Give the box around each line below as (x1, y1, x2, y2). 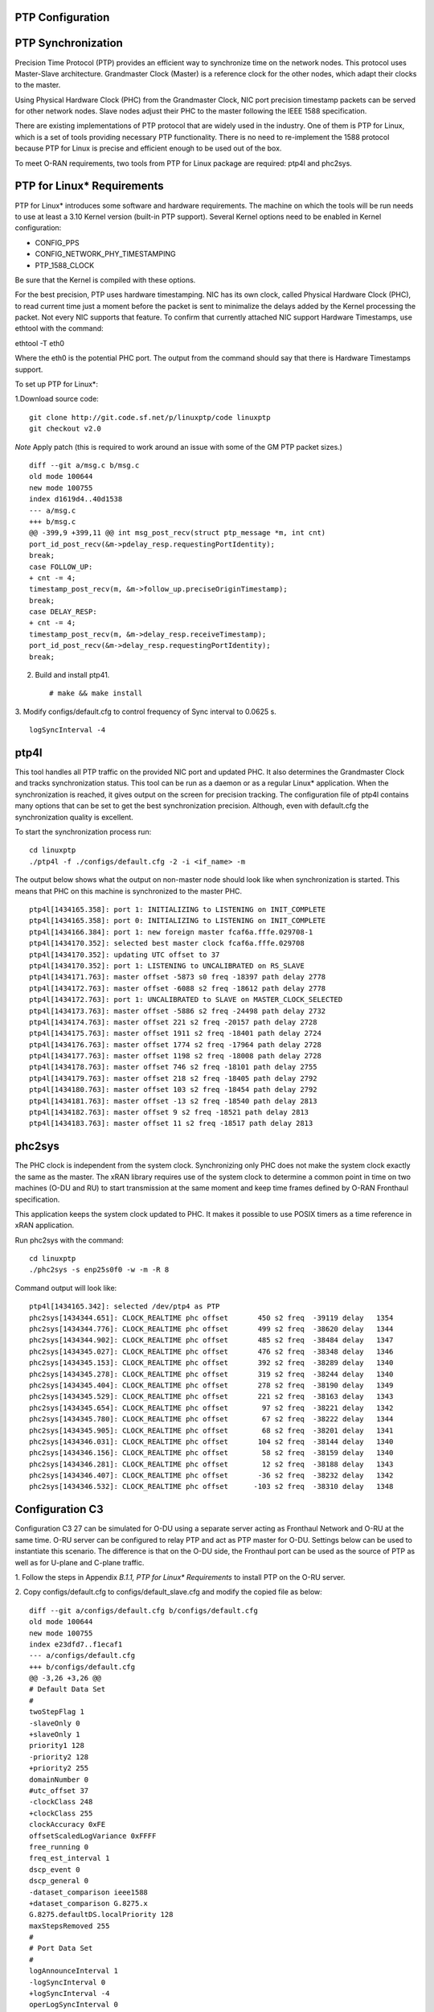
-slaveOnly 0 (29, 1718, 80, 1728)
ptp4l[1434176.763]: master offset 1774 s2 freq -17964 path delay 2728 (29, 1040, 321, 1049)
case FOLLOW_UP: (29, 562, 93, 571)
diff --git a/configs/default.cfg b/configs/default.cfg (29, 1606, 259, 1615)
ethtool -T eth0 (14, 338, 64, 348)
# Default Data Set (29, 1684, 106, 1694)
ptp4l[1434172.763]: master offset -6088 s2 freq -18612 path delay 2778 (29, 983, 326, 993)
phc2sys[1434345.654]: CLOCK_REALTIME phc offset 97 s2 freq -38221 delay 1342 (29, 1403, 394, 1412)
